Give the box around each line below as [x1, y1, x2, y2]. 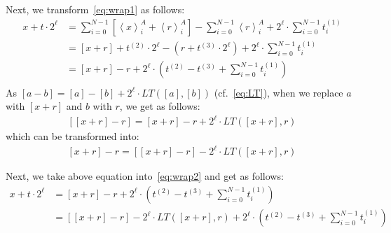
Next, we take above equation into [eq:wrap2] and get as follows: [6, 169, 284, 183]
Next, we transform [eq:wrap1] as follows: [6, 2, 185, 16]
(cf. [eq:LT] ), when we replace [214, 85, 343, 99]
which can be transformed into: [6, 129, 139, 143]
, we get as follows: [119, 99, 200, 113]
